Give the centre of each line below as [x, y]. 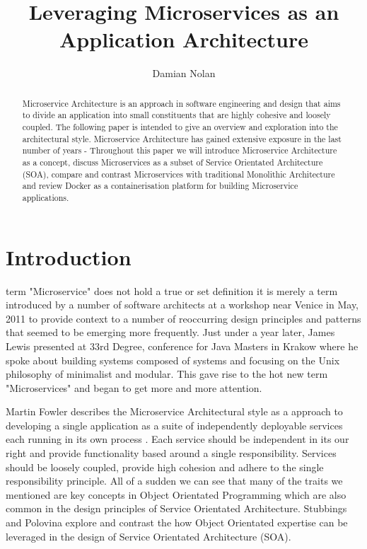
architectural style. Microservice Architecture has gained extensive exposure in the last [182, 138]
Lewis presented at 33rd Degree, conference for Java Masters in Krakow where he [182, 346]
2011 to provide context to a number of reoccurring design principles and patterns [183, 318]
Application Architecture [184, 39]
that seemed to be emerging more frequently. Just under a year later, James [170, 332]
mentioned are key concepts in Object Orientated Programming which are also [176, 494]
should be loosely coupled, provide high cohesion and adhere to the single [165, 467]
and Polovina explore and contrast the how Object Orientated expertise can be [177, 522]
